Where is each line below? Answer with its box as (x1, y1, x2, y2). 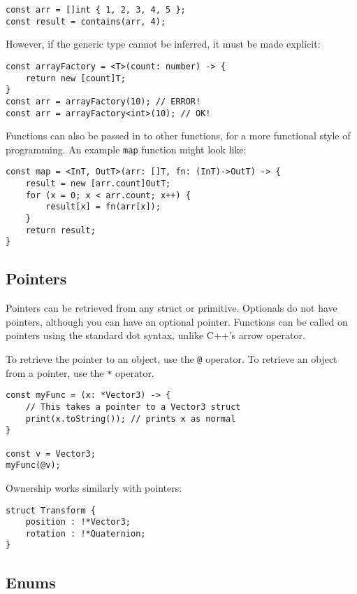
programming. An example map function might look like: (6, 141, 247, 156)
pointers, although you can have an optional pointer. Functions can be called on (6, 314, 348, 329)
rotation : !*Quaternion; (25, 528, 146, 539)
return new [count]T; (25, 73, 126, 83)
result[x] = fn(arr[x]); (45, 202, 161, 212)
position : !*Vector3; (25, 517, 131, 527)
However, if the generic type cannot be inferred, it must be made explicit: (6, 36, 321, 51)
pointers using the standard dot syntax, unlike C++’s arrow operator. (6, 328, 305, 343)
